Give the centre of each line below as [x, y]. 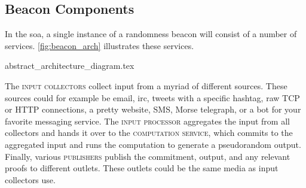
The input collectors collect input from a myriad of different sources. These [146, 85]
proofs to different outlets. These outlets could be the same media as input [142, 168]
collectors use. [30, 179]
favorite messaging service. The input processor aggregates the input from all [147, 121]
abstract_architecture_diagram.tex [70, 66]
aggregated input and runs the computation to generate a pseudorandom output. [153, 144]
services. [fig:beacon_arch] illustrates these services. [100, 45]
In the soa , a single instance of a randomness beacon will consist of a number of [151, 34]
